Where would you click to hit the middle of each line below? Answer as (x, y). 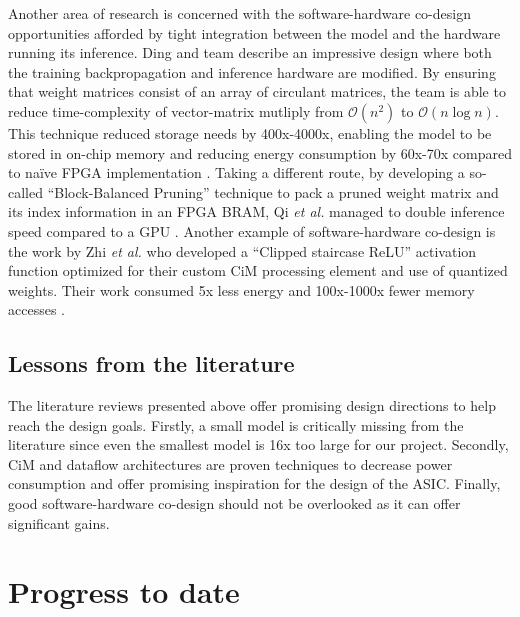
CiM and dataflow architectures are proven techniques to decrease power (230, 463)
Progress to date (124, 591)
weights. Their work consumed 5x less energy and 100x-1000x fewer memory (241, 289)
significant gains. (59, 522)
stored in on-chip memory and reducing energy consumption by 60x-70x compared (260, 152)
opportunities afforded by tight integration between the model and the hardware (254, 32)
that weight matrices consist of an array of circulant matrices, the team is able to (257, 91)
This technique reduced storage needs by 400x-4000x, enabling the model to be (250, 132)
